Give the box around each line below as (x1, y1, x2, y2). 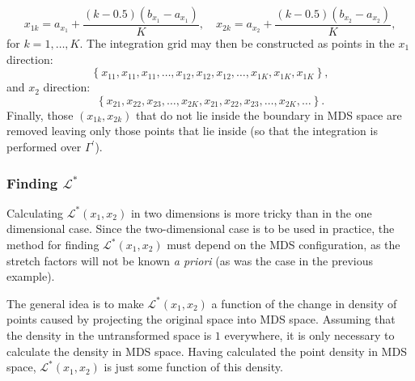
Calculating (6, 204, 64, 221)
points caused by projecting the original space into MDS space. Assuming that (6, 311, 396, 328)
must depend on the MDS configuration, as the (167, 236, 400, 252)
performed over (6, 138, 82, 155)
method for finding (6, 236, 100, 252)
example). (6, 268, 55, 285)
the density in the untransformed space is (6, 326, 212, 343)
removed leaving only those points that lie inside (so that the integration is (6, 122, 378, 139)
